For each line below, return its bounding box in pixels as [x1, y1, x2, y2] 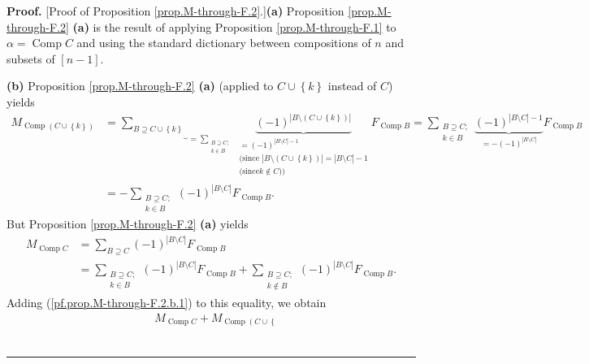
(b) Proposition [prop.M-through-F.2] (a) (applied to [6, 77, 274, 94]
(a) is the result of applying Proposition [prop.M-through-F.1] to [72, 18, 396, 35]
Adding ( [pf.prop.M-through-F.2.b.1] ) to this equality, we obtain [6, 293, 327, 310]
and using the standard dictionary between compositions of [76, 34, 371, 51]
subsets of [6, 50, 55, 67]
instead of [327, 77, 377, 94]
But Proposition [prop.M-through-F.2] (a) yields [6, 215, 249, 232]
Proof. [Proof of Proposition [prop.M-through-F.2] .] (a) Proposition [6, 2, 344, 19]
